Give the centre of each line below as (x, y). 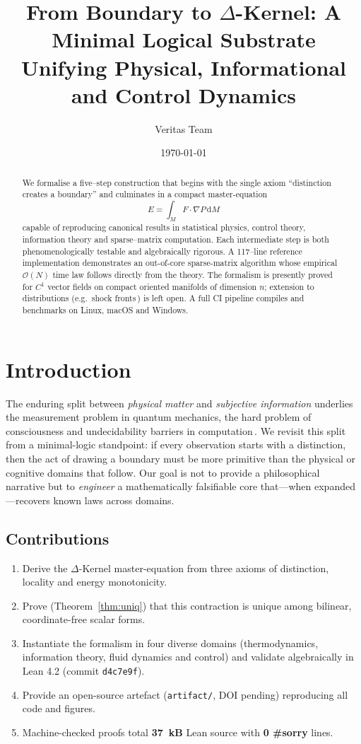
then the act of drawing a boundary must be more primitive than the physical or (181, 458)
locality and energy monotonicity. (95, 582)
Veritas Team (184, 128)
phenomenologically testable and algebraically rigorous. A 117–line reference (162, 251)
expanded (335, 486)
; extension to (289, 286)
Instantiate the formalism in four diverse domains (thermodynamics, (170, 643)
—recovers (28, 500)
